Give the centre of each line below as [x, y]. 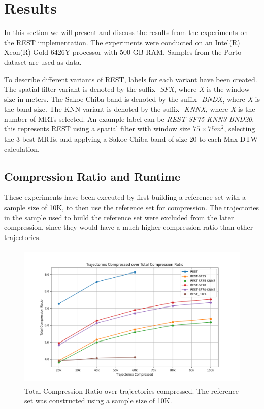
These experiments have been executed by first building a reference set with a [125, 197]
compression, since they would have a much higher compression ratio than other [129, 227]
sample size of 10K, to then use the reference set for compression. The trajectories [131, 207]
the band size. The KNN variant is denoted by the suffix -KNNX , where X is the [130, 109]
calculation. [22, 148]
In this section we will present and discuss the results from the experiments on [126, 32]
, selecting [240, 129]
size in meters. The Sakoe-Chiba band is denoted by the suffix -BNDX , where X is [132, 99]
